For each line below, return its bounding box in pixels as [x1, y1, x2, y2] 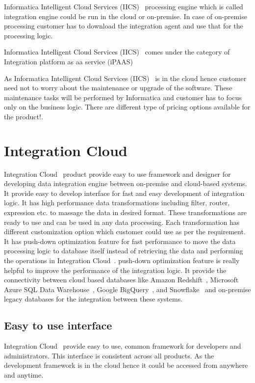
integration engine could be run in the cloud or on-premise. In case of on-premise [4, 11, 247, 21]
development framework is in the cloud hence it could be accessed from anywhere [4, 360, 248, 370]
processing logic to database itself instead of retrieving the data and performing [4, 246, 243, 256]
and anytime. [4, 369, 44, 380]
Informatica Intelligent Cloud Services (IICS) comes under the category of [4, 47, 230, 57]
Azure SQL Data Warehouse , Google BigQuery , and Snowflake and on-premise [4, 284, 251, 294]
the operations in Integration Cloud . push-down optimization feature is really [4, 255, 240, 265]
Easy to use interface [4, 318, 112, 333]
